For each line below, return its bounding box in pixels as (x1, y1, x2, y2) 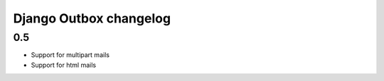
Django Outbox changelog (13, 11, 171, 26)
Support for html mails (31, 61, 96, 69)
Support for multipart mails (31, 51, 110, 59)
